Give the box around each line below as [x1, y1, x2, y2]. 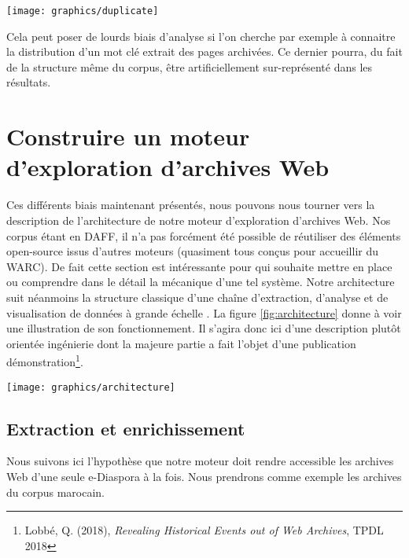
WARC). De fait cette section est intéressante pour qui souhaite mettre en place [6, 258, 392, 274]
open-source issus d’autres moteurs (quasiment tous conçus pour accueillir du [6, 243, 378, 259]
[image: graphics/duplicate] [6, 6, 159, 17]
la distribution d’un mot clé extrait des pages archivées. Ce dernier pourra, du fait [6, 43, 403, 60]
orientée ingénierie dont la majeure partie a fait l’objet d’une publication [6, 335, 356, 351]
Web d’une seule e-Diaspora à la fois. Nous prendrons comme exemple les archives [6, 468, 402, 484]
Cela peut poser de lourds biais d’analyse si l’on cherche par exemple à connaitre [6, 28, 396, 44]
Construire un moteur [6, 120, 250, 152]
